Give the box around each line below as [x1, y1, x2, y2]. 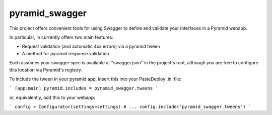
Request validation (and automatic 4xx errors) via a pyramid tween [22, 43, 161, 50]
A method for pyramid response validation [22, 50, 109, 56]
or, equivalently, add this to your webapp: [9, 94, 95, 100]
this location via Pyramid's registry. [9, 67, 83, 73]
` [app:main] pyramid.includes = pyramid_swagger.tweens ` [9, 85, 159, 91]
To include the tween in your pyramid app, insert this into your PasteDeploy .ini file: [9, 76, 182, 82]
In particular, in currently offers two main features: [9, 34, 113, 40]
